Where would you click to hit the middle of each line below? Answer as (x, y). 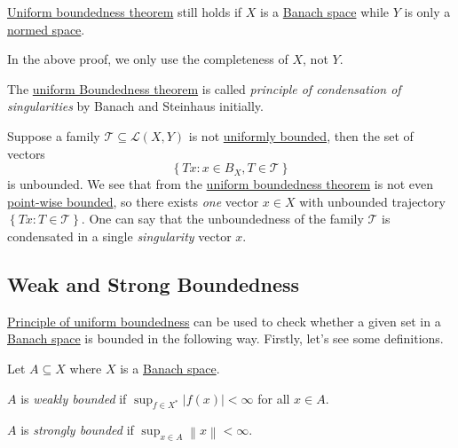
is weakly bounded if (74, 398)
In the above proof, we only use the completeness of (148, 59)
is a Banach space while (325, 12)
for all (274, 398)
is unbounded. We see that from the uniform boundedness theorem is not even (221, 184)
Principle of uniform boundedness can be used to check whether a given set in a (224, 321)
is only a (427, 12)
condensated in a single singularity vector (119, 236)
